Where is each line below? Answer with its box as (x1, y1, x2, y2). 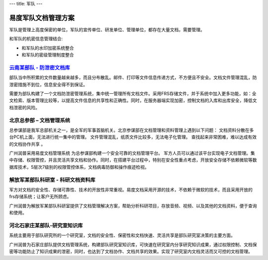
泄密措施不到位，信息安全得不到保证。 (9, 81, 88, 87)
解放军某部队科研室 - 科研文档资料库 (9, 176, 96, 183)
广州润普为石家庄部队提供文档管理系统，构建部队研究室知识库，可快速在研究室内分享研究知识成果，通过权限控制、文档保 (9, 241, 257, 248)
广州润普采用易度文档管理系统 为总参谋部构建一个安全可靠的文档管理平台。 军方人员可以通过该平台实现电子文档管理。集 (9, 150, 255, 156)
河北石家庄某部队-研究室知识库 (9, 222, 83, 229)
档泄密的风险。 (9, 104, 40, 110)
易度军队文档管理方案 (9, 13, 74, 22)
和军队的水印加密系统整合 (21, 45, 74, 51)
